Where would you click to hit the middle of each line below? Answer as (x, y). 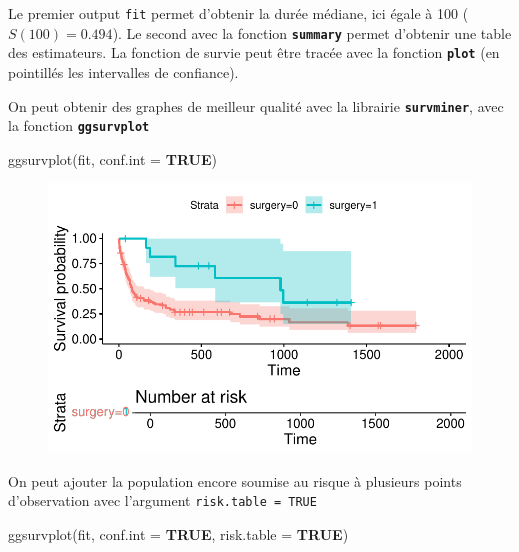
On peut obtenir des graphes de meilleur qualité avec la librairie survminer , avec (256, 105)
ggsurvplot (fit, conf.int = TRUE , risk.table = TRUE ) (178, 534)
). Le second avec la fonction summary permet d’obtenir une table (312, 32)
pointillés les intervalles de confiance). (123, 71)
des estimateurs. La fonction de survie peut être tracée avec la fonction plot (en (254, 52)
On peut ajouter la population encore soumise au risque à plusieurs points (235, 480)
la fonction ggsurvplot (79, 125)
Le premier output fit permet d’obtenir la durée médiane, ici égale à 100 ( (238, 13)
